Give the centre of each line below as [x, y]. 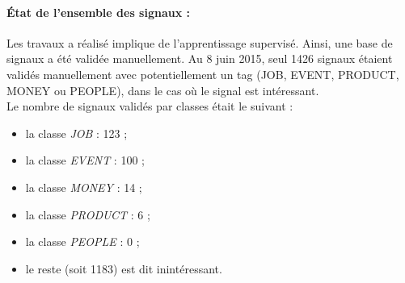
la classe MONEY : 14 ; [84, 187]
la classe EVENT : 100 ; [85, 160]
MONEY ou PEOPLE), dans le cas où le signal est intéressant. [163, 90]
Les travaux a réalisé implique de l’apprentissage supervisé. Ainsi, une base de [200, 42]
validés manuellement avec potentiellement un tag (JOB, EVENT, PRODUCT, [203, 74]
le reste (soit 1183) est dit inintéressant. [124, 268]
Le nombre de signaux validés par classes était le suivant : [150, 106]
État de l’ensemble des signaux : [99, 12]
